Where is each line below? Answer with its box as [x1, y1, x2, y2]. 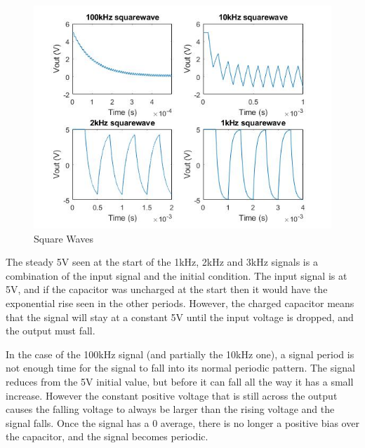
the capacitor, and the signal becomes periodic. [6, 429, 208, 444]
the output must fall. [6, 323, 95, 338]
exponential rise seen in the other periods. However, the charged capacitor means [6, 295, 354, 310]
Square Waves [34, 231, 93, 245]
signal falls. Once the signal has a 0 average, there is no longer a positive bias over [6, 415, 359, 430]
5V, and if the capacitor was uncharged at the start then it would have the [6, 282, 328, 297]
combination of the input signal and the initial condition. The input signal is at [6, 268, 347, 283]
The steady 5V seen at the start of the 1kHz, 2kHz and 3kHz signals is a [6, 254, 318, 269]
